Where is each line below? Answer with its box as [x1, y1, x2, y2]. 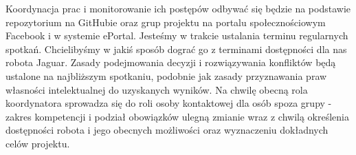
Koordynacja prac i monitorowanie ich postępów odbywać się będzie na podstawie [5, 1, 351, 15]
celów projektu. [5, 136, 70, 150]
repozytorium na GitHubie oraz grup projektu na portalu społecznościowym [5, 14, 326, 29]
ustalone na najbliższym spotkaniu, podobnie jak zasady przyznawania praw [5, 68, 327, 83]
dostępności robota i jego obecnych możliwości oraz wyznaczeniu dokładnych [5, 123, 329, 137]
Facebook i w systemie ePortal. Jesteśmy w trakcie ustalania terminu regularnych [5, 28, 348, 43]
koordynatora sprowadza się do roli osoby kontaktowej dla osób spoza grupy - [5, 96, 332, 110]
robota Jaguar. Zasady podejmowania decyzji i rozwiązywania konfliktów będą [5, 55, 336, 70]
